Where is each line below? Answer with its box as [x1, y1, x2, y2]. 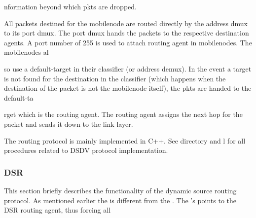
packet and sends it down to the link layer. [4, 118, 133, 129]
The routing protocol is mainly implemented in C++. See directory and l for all [4, 135, 246, 145]
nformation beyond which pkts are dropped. [4, 1, 137, 11]
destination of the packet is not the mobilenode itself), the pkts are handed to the [4, 83, 252, 93]
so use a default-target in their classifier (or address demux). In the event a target [4, 63, 252, 73]
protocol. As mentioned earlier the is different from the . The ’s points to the [4, 195, 237, 205]
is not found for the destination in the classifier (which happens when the [4, 73, 226, 83]
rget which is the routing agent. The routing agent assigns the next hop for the [4, 109, 243, 119]
